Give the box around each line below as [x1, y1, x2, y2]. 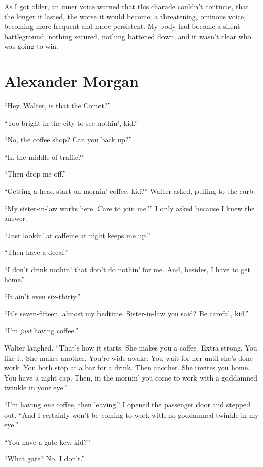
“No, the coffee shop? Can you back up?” [4, 134, 133, 145]
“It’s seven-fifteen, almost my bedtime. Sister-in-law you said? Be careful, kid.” [4, 308, 249, 318]
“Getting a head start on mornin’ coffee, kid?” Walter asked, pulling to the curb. [4, 186, 255, 196]
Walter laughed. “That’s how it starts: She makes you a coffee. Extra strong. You [4, 342, 257, 353]
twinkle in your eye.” [4, 382, 68, 393]
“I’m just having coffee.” [4, 325, 79, 336]
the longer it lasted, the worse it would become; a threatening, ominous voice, [4, 11, 246, 21]
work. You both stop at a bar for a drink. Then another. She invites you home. [4, 362, 250, 373]
